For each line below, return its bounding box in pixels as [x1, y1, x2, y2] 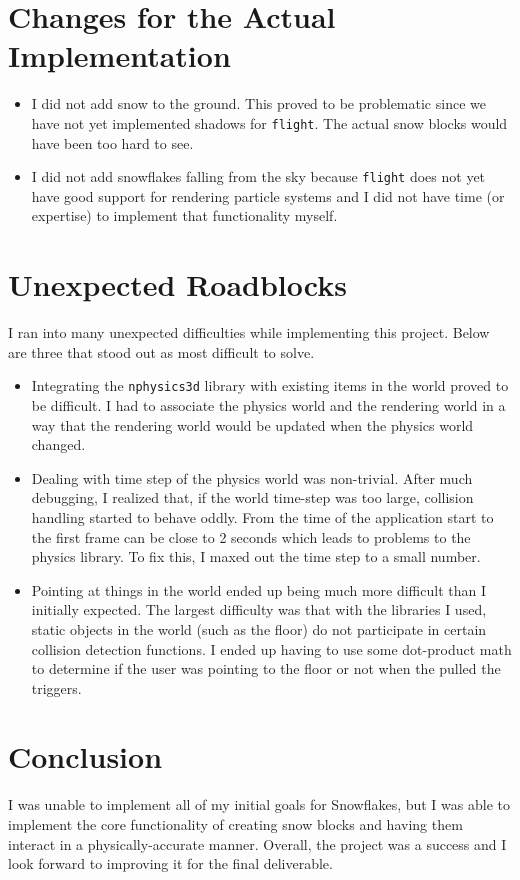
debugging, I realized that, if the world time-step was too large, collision [31, 487, 474, 508]
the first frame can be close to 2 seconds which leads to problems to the [31, 526, 471, 547]
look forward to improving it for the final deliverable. [8, 853, 333, 874]
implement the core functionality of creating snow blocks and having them [8, 814, 463, 834]
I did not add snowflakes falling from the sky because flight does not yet [31, 166, 486, 187]
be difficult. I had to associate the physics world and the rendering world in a [31, 394, 506, 415]
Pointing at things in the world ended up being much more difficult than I [31, 579, 487, 600]
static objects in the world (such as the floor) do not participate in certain [31, 618, 487, 639]
